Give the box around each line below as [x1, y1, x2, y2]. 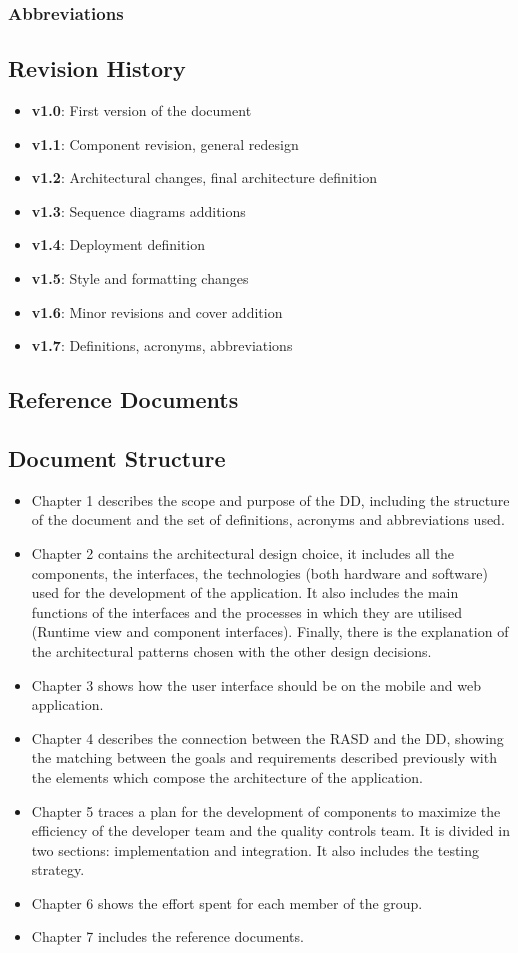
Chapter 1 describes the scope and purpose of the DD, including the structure [31, 489, 510, 510]
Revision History [8, 53, 186, 84]
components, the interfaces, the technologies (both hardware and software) [31, 562, 489, 583]
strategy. [31, 859, 85, 880]
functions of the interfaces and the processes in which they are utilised [31, 601, 463, 622]
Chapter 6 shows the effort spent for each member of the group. [31, 892, 423, 913]
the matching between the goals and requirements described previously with [31, 747, 497, 768]
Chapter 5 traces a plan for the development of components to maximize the [31, 800, 501, 821]
